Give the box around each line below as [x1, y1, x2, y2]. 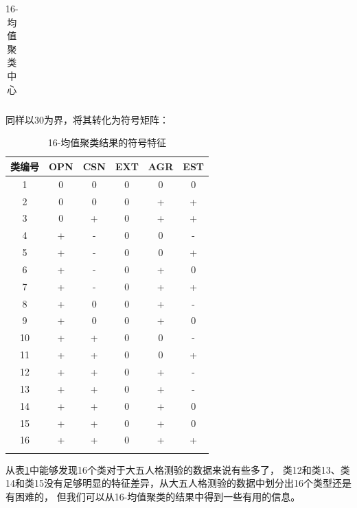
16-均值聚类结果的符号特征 [47, 135, 167, 150]
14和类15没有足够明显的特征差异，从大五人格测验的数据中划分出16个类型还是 [5, 476, 352, 490]
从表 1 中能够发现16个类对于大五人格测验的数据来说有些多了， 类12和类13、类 [5, 462, 350, 476]
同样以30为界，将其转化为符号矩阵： [5, 112, 169, 126]
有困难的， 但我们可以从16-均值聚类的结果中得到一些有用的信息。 [5, 489, 301, 503]
